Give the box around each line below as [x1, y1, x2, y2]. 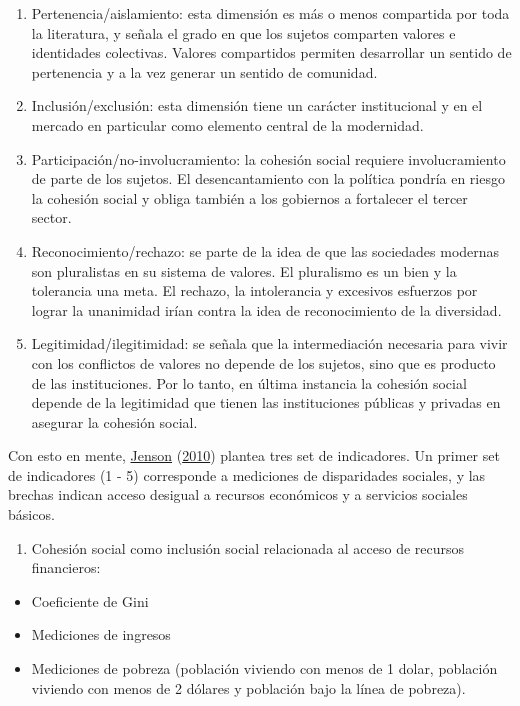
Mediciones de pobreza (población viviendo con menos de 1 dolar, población [31, 658, 498, 679]
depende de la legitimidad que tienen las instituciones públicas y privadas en [31, 392, 501, 413]
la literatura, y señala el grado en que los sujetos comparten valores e [31, 22, 456, 43]
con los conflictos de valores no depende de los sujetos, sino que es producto [31, 352, 496, 373]
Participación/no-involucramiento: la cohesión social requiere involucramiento [31, 148, 506, 169]
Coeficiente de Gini [31, 590, 149, 611]
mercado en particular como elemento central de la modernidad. [31, 114, 424, 135]
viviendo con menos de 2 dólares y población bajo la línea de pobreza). [31, 677, 466, 698]
